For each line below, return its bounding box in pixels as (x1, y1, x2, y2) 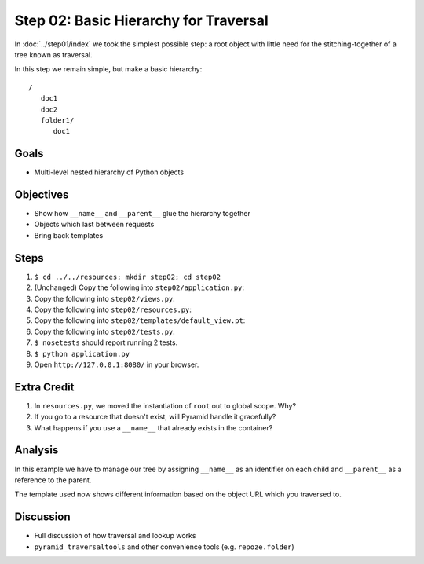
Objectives (14, 189, 69, 201)
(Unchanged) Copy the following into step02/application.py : (34, 283, 245, 292)
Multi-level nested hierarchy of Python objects (34, 167, 185, 177)
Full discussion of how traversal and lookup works (34, 531, 196, 540)
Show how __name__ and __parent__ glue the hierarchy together (34, 209, 250, 218)
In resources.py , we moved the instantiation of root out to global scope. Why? (34, 401, 297, 410)
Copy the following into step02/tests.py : (34, 327, 176, 336)
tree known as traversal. (14, 49, 93, 59)
